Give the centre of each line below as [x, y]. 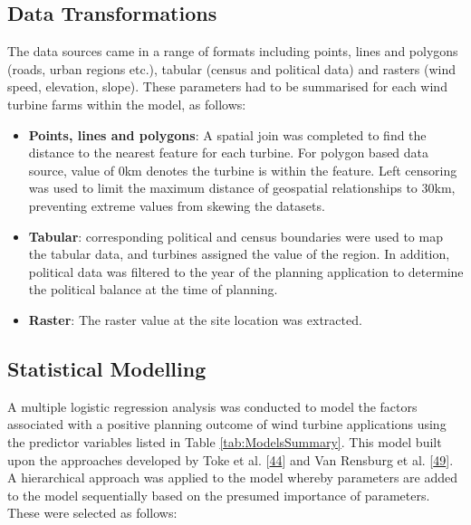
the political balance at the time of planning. [153, 289]
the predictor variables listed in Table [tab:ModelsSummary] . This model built [225, 441]
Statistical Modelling [107, 368]
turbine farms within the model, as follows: [127, 104]
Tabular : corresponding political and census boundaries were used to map [235, 236]
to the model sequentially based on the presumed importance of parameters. [219, 495]
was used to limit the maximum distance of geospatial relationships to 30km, [242, 188]
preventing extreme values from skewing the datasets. [177, 205]
